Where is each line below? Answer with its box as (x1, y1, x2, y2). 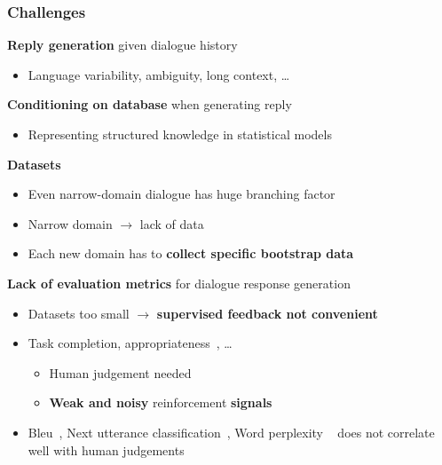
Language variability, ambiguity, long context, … (28, 65, 290, 83)
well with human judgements (28, 440, 185, 459)
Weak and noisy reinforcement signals (49, 393, 272, 412)
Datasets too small (28, 303, 130, 322)
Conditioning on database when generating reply (7, 95, 292, 114)
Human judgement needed (49, 363, 192, 382)
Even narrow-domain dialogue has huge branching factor (28, 185, 335, 203)
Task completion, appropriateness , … (28, 334, 233, 352)
